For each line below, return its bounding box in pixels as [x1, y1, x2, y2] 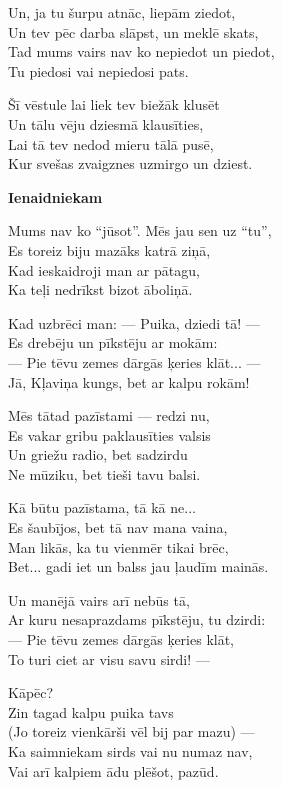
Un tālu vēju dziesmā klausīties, [8, 113, 204, 134]
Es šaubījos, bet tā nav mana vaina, [8, 517, 228, 538]
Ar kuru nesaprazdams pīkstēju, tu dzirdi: [8, 609, 266, 630]
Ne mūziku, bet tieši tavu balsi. [8, 463, 201, 484]
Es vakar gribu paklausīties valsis [8, 424, 211, 445]
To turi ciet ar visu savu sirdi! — [8, 648, 210, 669]
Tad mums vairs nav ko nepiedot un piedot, [8, 41, 275, 62]
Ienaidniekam [8, 186, 103, 207]
